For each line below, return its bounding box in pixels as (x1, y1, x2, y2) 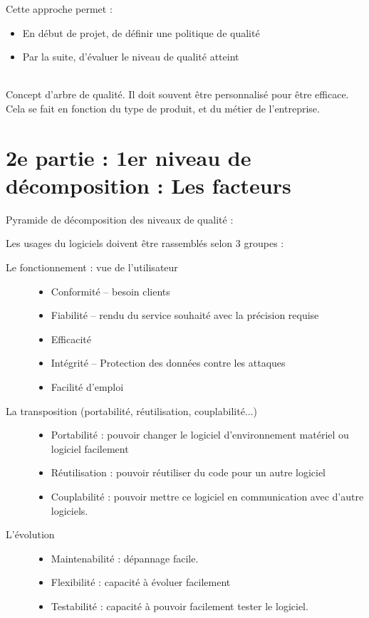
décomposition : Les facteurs (6, 170, 291, 199)
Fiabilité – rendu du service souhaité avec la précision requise (51, 308, 319, 323)
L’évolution (6, 527, 55, 542)
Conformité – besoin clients (51, 283, 170, 298)
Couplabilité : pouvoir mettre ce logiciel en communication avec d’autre (51, 489, 364, 503)
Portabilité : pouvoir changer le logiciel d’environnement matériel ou (51, 427, 349, 442)
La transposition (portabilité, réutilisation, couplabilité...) (6, 403, 257, 418)
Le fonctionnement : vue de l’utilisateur (6, 260, 178, 275)
